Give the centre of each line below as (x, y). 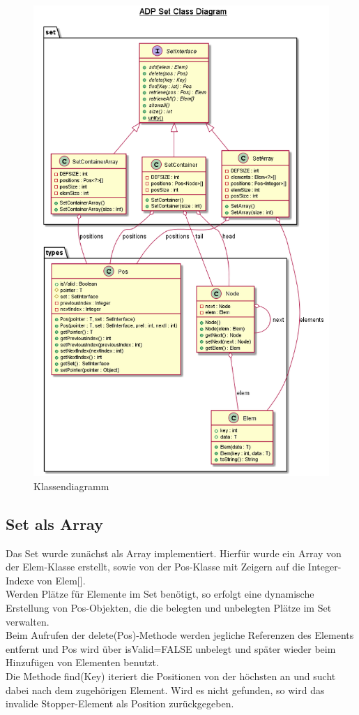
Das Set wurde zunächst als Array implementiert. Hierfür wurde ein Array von (174, 553)
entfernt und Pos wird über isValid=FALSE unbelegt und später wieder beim (171, 648)
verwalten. (28, 621)
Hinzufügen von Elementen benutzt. (82, 662)
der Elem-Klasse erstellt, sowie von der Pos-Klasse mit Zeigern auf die (155, 567)
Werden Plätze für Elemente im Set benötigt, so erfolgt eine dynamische (160, 594)
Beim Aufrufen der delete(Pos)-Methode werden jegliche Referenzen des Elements (180, 635)
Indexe (20, 580)
